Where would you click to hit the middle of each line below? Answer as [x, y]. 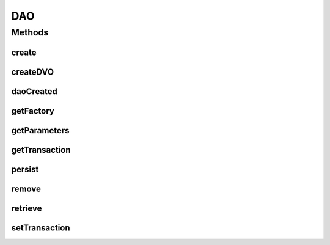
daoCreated [35, 91]
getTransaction [41, 150]
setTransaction [41, 228]
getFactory [33, 111]
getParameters [40, 130]
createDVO [33, 72]
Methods [30, 32]
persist [25, 169]
